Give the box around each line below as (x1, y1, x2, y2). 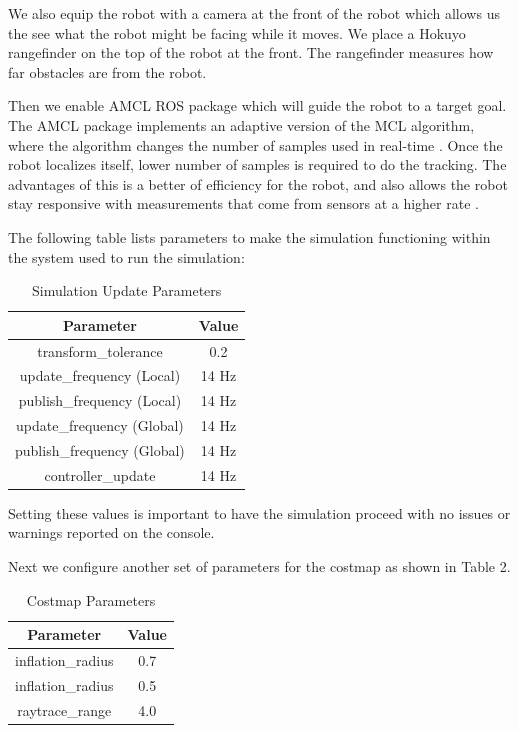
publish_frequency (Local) (18, 390, 182, 411)
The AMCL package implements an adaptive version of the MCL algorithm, (8, 114, 475, 135)
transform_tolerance (37, 340, 163, 361)
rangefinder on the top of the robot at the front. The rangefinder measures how (8, 42, 494, 63)
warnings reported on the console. (8, 522, 215, 543)
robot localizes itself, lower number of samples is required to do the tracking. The (8, 154, 507, 175)
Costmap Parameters (26, 589, 156, 610)
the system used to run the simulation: (8, 246, 245, 267)
